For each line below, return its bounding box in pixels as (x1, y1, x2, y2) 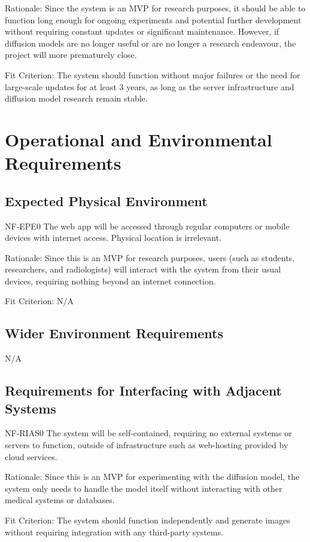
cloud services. (5, 450, 57, 463)
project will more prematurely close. (5, 48, 137, 61)
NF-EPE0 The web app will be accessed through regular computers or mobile (5, 219, 290, 232)
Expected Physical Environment (5, 191, 208, 210)
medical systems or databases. (5, 494, 115, 506)
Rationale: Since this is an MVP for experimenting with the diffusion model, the (5, 470, 300, 483)
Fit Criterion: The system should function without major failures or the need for (5, 68, 300, 81)
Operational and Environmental (5, 127, 272, 151)
